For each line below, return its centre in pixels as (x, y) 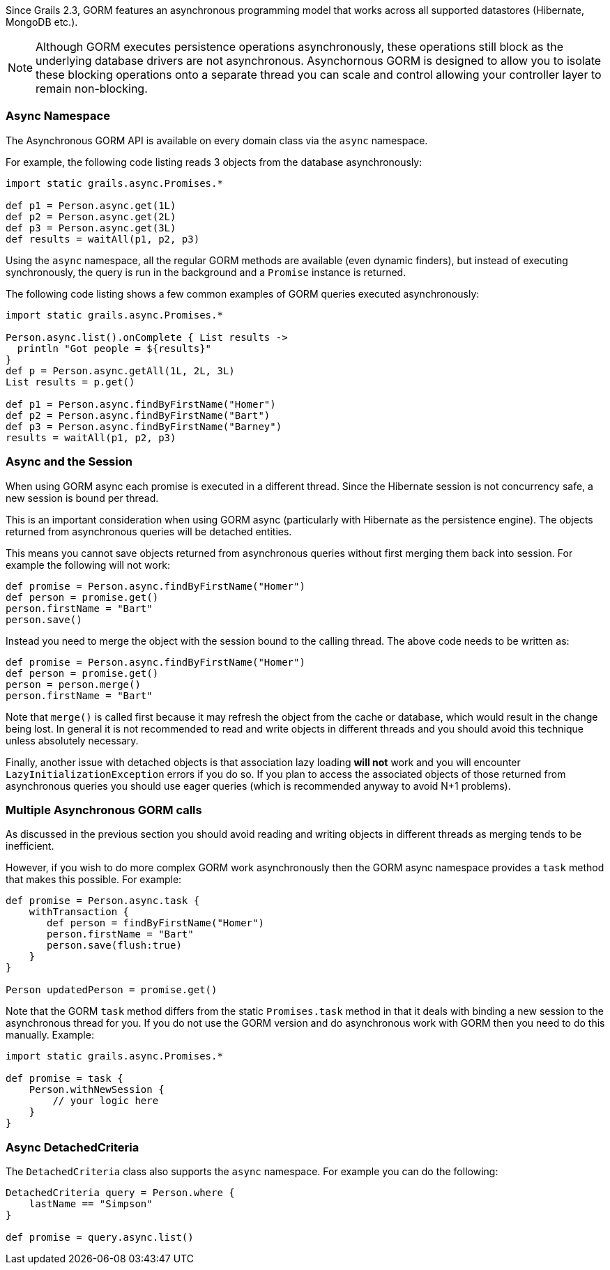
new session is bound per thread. (82, 498)
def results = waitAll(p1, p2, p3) (103, 239)
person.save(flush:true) (114, 946)
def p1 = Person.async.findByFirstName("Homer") (141, 404)
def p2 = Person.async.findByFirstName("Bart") (138, 415)
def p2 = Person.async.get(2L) (91, 216)
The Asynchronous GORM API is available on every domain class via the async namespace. (217, 140)
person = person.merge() (73, 684)
